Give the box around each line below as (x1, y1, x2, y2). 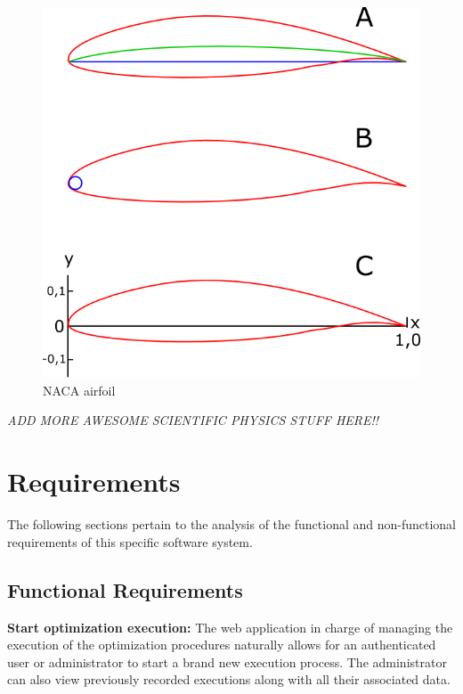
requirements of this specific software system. (7, 532, 253, 551)
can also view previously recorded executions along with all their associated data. (7, 670, 451, 689)
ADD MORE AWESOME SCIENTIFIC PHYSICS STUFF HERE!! (7, 411, 379, 429)
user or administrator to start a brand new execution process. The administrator (7, 652, 447, 671)
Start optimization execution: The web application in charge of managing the (7, 617, 453, 636)
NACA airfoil (43, 380, 116, 399)
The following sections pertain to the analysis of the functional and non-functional (7, 515, 457, 534)
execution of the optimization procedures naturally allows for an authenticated (7, 635, 436, 654)
